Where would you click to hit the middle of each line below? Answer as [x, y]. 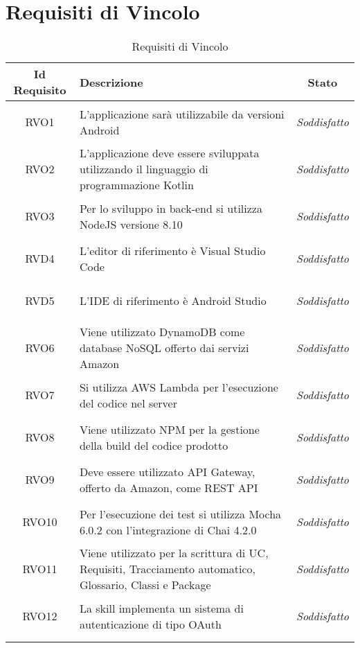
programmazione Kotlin [136, 185]
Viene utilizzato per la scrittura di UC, [174, 553]
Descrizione [111, 82]
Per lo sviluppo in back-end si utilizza [171, 208]
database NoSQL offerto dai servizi [164, 348]
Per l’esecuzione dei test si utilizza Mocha [180, 514]
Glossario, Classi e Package [145, 585]
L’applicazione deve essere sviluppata [169, 153]
